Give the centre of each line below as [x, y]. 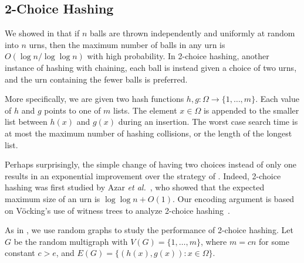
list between [26, 122]
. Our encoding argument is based [234, 198]
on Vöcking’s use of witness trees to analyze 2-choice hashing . [117, 210]
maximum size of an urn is [53, 198]
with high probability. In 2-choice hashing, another [178, 56]
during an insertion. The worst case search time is [208, 122]
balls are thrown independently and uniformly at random [192, 33]
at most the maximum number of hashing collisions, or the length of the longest [148, 133]
